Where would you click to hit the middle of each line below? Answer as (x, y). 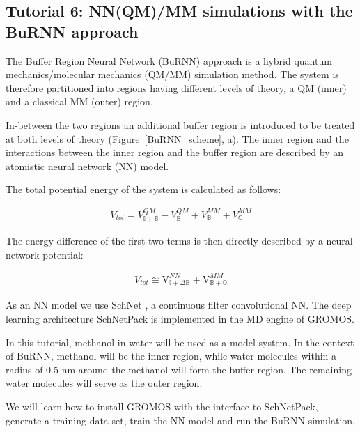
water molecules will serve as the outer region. (104, 383)
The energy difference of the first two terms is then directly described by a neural (179, 241)
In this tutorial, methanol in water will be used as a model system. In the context (180, 342)
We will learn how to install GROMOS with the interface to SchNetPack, (162, 406)
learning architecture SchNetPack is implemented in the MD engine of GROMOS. (180, 318)
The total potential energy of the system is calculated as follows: (143, 189)
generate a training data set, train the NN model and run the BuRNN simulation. (180, 420)
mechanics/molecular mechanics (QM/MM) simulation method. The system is (172, 74)
